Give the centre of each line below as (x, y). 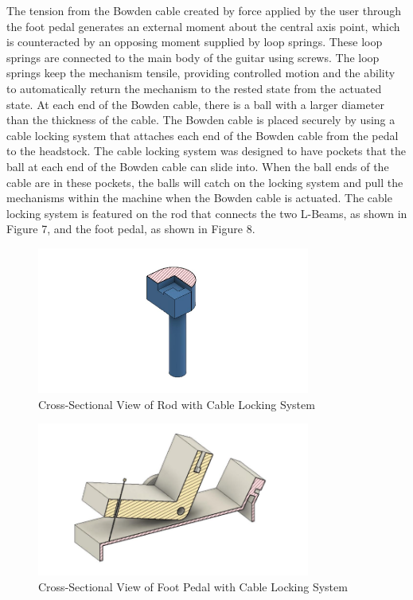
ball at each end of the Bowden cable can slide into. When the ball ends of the (198, 166)
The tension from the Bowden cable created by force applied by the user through (204, 10)
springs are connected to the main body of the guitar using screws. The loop (193, 57)
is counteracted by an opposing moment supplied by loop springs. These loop (195, 42)
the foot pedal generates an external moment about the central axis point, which (203, 26)
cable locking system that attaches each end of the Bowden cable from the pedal (203, 135)
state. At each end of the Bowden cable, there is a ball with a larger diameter (195, 104)
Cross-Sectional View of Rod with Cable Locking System (177, 404)
